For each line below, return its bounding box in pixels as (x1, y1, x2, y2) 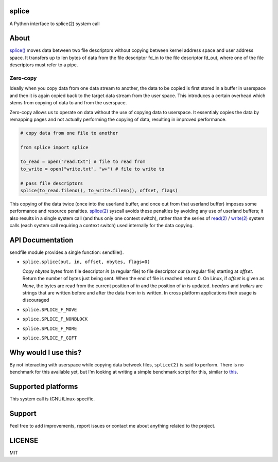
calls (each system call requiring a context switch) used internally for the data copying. (9, 223, 194, 229)
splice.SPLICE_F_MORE (22, 325, 77, 331)
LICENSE (9, 436, 39, 445)
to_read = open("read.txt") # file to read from (20, 159, 146, 164)
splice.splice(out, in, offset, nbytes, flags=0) (22, 259, 150, 265)
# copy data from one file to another (20, 130, 118, 136)
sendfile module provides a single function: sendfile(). (9, 249, 124, 255)
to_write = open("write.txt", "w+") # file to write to (20, 166, 165, 172)
